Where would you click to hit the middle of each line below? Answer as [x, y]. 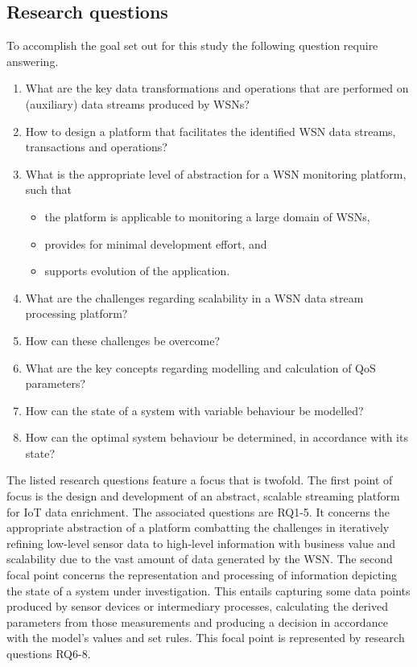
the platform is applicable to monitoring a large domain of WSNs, [207, 216]
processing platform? [76, 313]
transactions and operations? [96, 147]
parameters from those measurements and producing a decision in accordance [197, 622]
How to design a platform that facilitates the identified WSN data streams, [211, 131]
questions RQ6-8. [49, 654]
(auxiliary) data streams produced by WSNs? [137, 103]
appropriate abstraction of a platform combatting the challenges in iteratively [198, 527]
